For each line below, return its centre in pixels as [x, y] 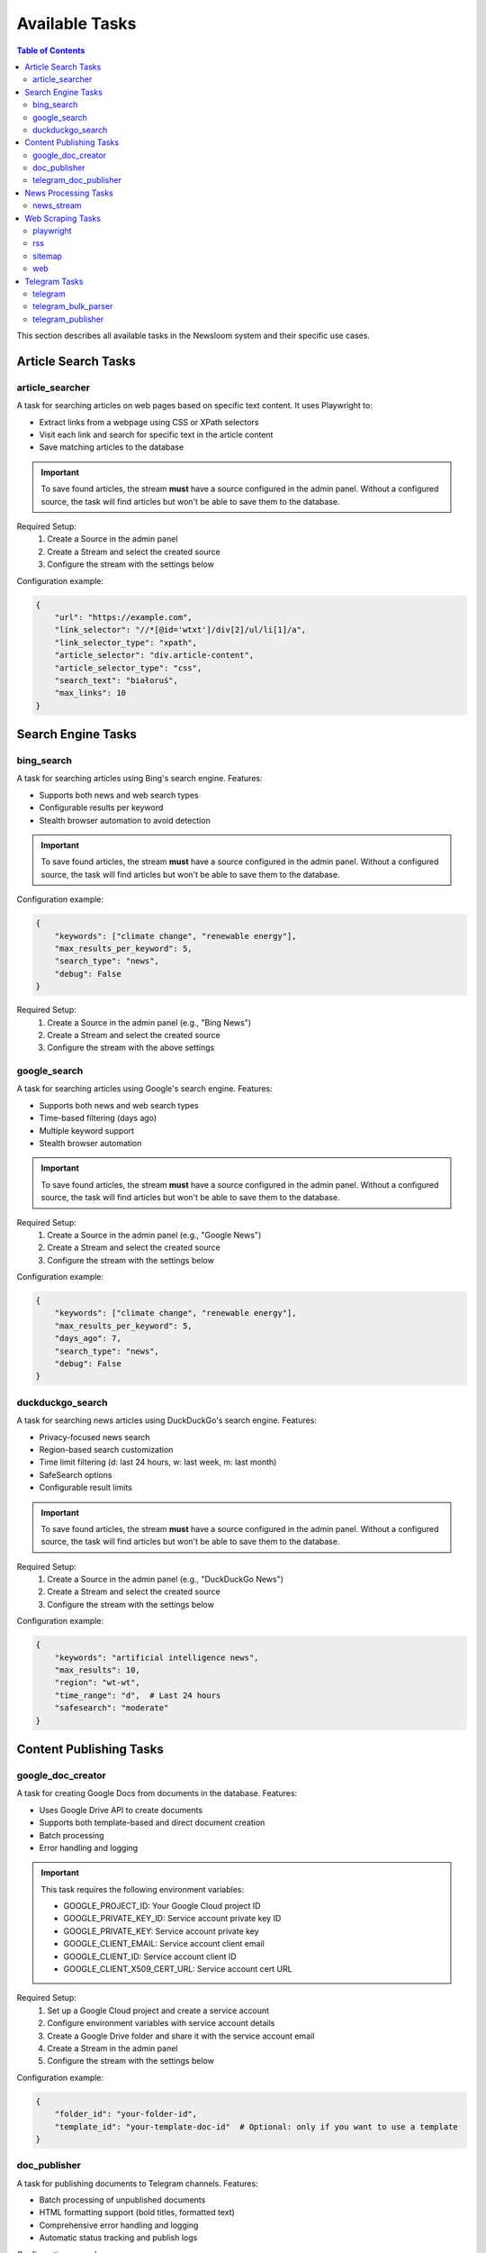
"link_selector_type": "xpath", [126, 643]
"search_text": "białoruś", [117, 680]
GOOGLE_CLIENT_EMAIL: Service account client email [164, 1944]
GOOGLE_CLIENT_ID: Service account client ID [150, 1957]
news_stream [57, 205]
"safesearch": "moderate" [112, 1708]
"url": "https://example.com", [123, 617]
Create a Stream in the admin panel [112, 2048]
